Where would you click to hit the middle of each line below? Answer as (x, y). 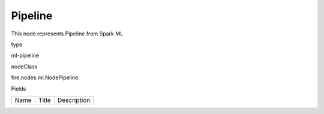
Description (74, 100)
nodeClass (24, 67)
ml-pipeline (25, 55)
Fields (19, 88)
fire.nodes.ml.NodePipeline (45, 77)
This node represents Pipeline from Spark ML (67, 34)
